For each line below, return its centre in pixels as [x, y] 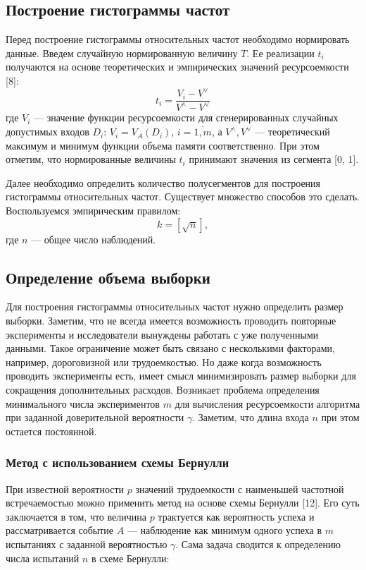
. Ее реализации [280, 53]
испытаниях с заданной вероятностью [87, 544]
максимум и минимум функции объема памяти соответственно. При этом [163, 145]
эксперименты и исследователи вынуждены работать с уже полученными [162, 334]
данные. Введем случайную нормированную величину [122, 53]
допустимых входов [48, 132]
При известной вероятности [65, 489]
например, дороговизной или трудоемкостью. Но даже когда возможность [164, 362]
